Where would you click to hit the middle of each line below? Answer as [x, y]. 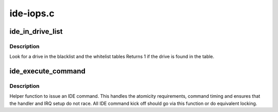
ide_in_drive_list [36, 31]
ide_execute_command [48, 71]
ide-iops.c [32, 13]
